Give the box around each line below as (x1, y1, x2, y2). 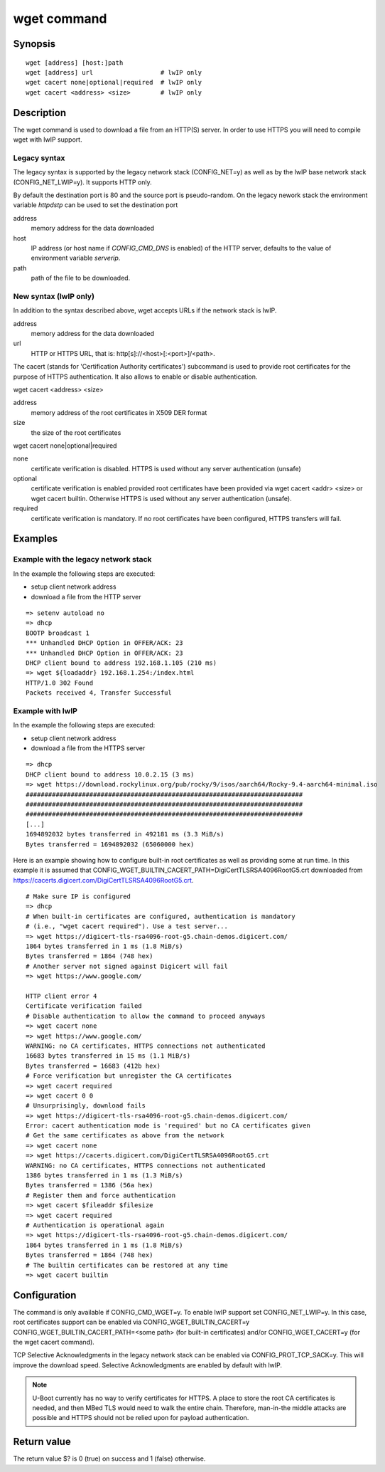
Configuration (13, 1289, 77, 1301)
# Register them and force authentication (26, 1191, 176, 1199)
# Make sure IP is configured (26, 893, 131, 900)
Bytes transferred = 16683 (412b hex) (26, 1061, 161, 1070)
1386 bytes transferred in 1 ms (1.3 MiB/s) (26, 1172, 184, 1179)
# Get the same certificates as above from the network (26, 1132, 224, 1140)
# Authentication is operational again (26, 1221, 165, 1229)
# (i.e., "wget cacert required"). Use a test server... (26, 922, 229, 930)
